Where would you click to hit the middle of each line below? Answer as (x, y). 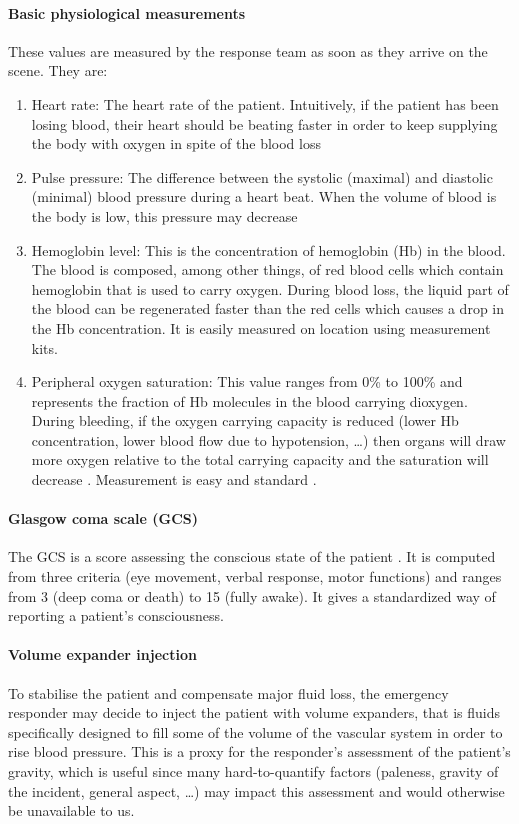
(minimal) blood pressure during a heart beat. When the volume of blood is (264, 196)
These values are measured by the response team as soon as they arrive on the (248, 50)
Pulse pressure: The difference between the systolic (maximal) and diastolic (262, 176)
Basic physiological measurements (127, 12)
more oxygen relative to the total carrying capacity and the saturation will (260, 459)
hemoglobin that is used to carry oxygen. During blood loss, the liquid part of (270, 288)
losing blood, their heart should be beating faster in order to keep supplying (264, 123)
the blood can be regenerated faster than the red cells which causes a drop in (268, 308)
